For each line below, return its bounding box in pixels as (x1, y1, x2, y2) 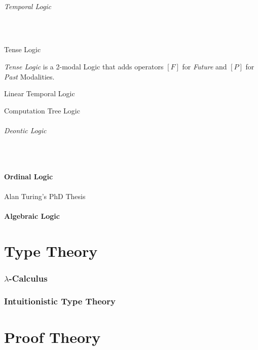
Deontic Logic (4, 125, 47, 135)
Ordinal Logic (4, 171, 53, 182)
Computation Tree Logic (4, 105, 80, 115)
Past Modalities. (4, 71, 55, 82)
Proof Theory (4, 326, 101, 347)
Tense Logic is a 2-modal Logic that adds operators (4, 61, 164, 71)
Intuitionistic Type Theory (4, 295, 116, 307)
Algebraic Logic (4, 210, 60, 221)
